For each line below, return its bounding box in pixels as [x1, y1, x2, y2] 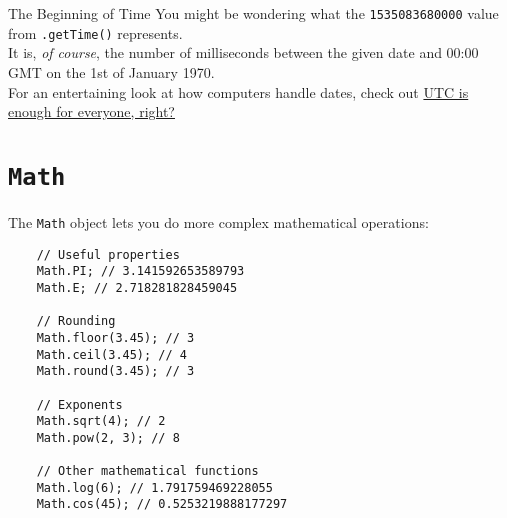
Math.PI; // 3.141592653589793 [36, 264, 245, 279]
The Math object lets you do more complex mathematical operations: [8, 211, 429, 232]
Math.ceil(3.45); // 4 [36, 347, 187, 362]
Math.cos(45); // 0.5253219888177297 [36, 497, 288, 512]
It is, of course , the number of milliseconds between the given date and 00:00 [8, 42, 479, 63]
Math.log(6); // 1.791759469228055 [36, 480, 273, 495]
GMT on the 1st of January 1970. [8, 61, 215, 82]
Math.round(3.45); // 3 [36, 364, 195, 379]
